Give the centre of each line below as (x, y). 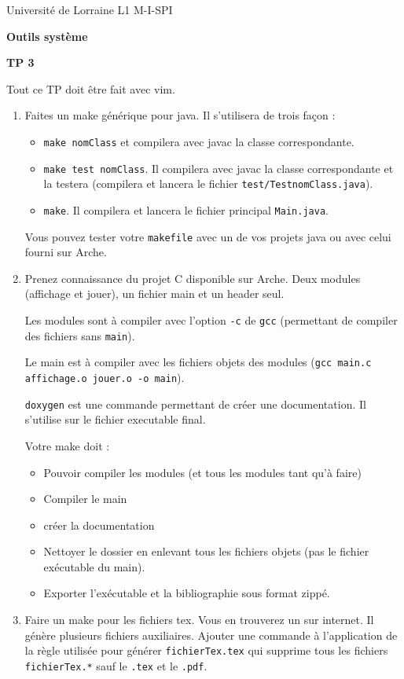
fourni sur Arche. (66, 252)
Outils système (47, 36)
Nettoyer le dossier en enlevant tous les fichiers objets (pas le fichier (206, 551)
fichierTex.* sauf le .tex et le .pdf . (116, 665)
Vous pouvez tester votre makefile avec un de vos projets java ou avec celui (208, 236)
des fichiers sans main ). (80, 335)
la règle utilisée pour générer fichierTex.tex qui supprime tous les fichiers (206, 650)
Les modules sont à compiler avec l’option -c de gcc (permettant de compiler (211, 320)
